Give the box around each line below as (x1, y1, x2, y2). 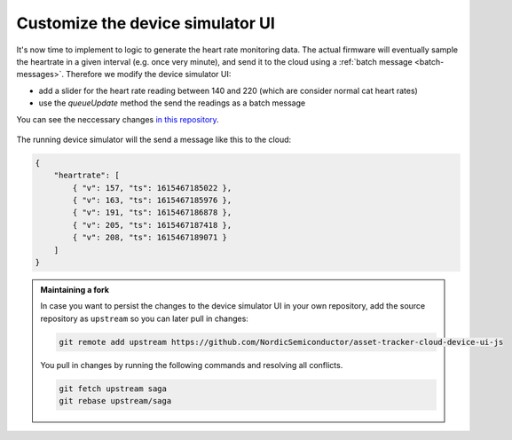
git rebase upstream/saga (59, 396, 172, 406)
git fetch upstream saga (59, 383, 168, 394)
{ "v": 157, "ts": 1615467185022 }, (72, 183, 232, 192)
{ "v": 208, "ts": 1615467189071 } (72, 232, 228, 243)
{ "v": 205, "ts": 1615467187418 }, (72, 220, 232, 230)
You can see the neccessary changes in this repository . (16, 114, 219, 124)
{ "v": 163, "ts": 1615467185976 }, (72, 195, 232, 206)
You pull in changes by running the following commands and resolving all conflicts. (40, 359, 343, 370)
